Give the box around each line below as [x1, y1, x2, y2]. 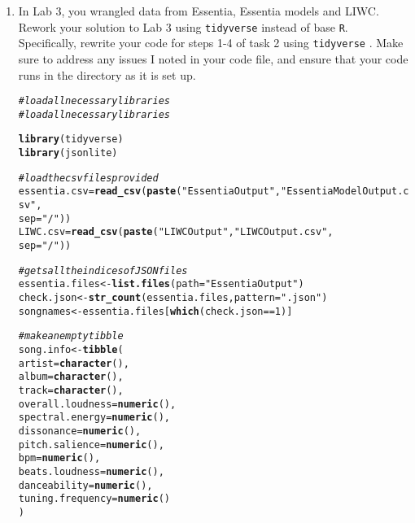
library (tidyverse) [18, 133, 124, 146]
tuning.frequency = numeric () [18, 493, 170, 505]
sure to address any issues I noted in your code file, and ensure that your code [18, 50, 408, 67]
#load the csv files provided [18, 172, 159, 184]
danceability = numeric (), [18, 479, 153, 491]
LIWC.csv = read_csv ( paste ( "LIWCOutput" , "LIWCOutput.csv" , [18, 226, 334, 238]
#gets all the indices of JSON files [18, 264, 188, 277]
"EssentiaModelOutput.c [281, 185, 409, 198]
